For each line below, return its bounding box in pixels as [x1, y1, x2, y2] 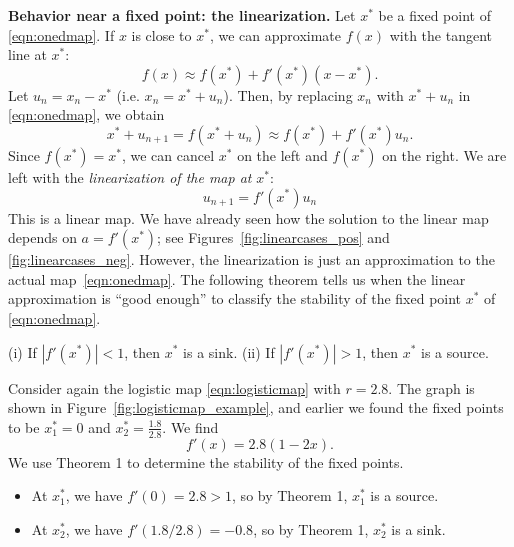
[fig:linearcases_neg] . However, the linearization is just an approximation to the [8, 249, 495, 270]
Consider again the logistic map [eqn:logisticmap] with [8, 377, 341, 398]
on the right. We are [382, 144, 507, 165]
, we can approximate [209, 24, 342, 45]
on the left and [237, 144, 328, 165]
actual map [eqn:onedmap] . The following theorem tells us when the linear [8, 268, 466, 289]
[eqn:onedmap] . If [8, 24, 115, 45]
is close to [131, 24, 192, 45]
